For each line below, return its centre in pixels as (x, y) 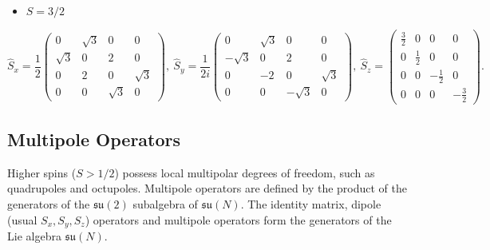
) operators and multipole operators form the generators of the (238, 219)
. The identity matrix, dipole (311, 203)
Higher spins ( (42, 172)
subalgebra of (165, 203)
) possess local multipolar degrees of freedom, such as (245, 172)
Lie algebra (34, 236)
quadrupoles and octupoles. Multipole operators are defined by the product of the (207, 188)
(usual (22, 219)
